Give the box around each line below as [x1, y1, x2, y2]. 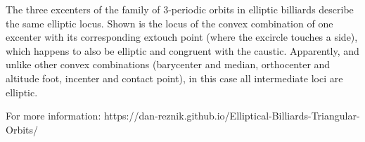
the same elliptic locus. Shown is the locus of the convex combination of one [6, 15, 333, 30]
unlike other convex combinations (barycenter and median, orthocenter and [6, 57, 331, 72]
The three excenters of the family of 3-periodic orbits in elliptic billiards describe [6, 2, 354, 16]
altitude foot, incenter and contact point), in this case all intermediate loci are [6, 70, 343, 85]
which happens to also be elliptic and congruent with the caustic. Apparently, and [6, 43, 359, 58]
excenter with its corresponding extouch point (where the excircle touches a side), [6, 30, 358, 44]
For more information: [6, 108, 101, 123]
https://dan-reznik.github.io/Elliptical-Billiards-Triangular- [103, 108, 360, 123]
